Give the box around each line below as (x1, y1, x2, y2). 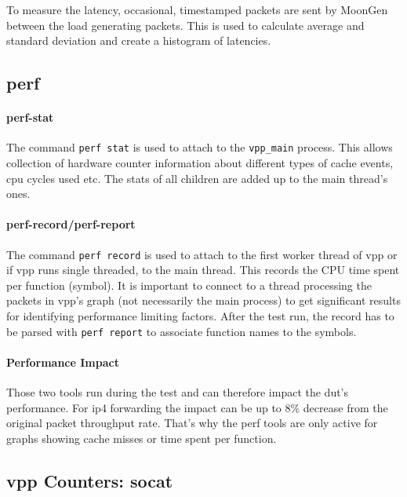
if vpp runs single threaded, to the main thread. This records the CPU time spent (6, 261, 400, 278)
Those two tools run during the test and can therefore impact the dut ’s (6, 384, 349, 400)
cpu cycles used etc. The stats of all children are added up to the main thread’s (6, 170, 388, 186)
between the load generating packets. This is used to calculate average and (6, 16, 365, 33)
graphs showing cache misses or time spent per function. (6, 429, 277, 446)
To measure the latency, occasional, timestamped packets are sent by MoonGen (6, 2, 388, 17)
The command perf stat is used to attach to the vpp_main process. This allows (6, 139, 393, 155)
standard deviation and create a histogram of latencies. (6, 32, 271, 49)
